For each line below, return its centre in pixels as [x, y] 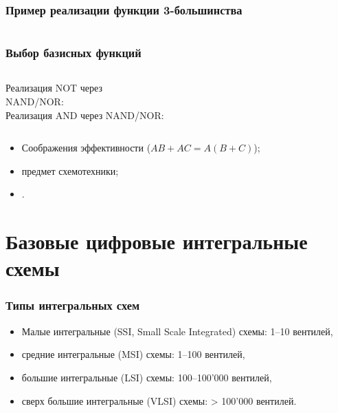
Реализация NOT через [54, 88]
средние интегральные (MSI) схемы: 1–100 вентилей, [133, 354]
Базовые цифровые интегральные [157, 241]
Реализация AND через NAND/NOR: [85, 115]
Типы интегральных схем [73, 305]
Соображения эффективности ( [86, 148]
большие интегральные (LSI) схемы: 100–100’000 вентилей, [147, 377]
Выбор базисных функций [74, 53]
